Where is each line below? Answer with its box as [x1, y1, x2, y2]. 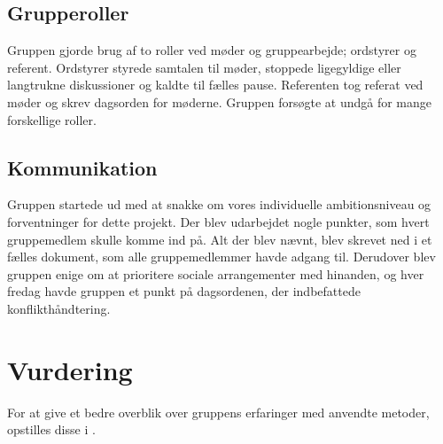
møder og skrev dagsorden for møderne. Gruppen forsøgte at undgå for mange [7, 92, 432, 111]
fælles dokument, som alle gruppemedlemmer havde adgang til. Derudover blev [7, 247, 436, 266]
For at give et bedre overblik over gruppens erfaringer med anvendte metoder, [7, 402, 430, 421]
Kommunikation [7, 153, 158, 181]
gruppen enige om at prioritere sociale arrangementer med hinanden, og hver [7, 264, 424, 283]
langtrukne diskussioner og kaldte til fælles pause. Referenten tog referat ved [7, 75, 424, 94]
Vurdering [7, 351, 133, 387]
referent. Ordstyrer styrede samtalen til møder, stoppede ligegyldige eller [7, 58, 401, 76]
